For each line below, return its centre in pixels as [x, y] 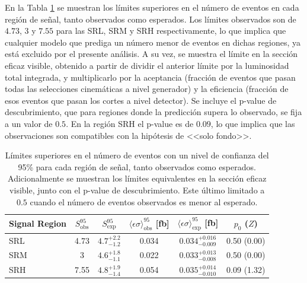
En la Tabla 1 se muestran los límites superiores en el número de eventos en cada [152, 7]
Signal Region [38, 223]
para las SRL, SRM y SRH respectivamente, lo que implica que [171, 31]
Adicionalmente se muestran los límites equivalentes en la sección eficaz [137, 178]
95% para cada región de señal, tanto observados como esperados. [137, 166]
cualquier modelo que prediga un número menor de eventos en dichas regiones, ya [153, 42]
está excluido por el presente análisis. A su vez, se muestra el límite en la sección [151, 54]
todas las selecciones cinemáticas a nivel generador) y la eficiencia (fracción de [147, 89]
